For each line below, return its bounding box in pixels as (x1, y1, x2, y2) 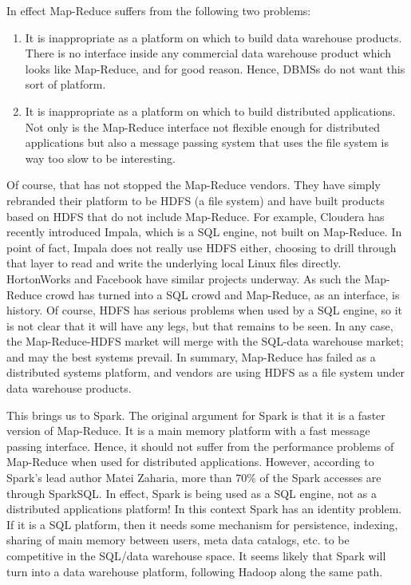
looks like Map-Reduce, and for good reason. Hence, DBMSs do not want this (25, 60, 405, 77)
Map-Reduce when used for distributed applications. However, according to (6, 453, 374, 470)
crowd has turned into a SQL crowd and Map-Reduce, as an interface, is (45, 286, 400, 302)
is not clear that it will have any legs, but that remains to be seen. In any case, (6, 317, 393, 334)
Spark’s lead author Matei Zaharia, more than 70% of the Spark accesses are (6, 469, 381, 486)
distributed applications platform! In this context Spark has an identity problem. (6, 500, 402, 517)
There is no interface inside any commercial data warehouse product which (25, 45, 391, 61)
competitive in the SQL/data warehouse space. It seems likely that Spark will (6, 547, 386, 563)
